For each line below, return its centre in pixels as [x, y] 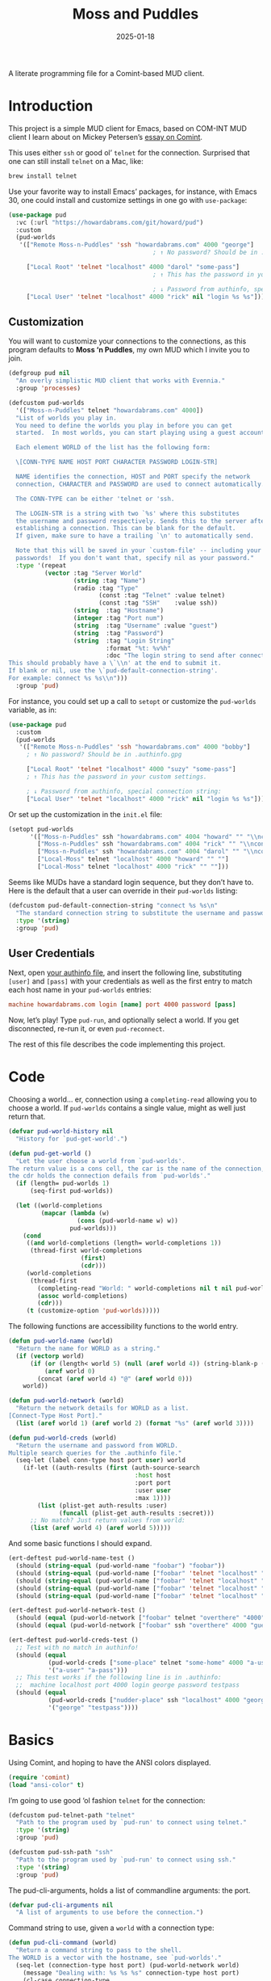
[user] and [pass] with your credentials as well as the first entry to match [130, 981]
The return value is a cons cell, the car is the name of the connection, [137, 1169]
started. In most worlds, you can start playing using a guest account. [142, 433]
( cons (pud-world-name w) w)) [128, 1220]
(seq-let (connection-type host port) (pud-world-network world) [128, 1965]
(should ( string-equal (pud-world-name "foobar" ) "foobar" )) [121, 1566]
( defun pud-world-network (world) [67, 1401]
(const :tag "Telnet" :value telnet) [162, 596]
